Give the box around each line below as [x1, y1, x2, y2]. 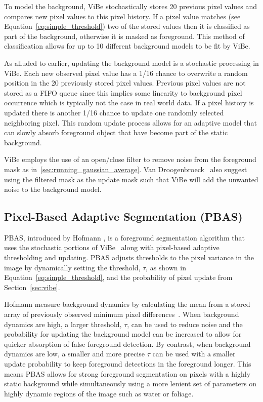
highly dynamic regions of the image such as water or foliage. [4, 388, 194, 398]
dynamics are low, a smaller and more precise [4, 348, 145, 359]
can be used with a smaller [152, 348, 236, 359]
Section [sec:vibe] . [4, 282, 60, 292]
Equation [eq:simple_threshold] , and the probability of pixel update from [4, 272, 233, 283]
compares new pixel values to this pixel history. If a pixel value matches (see [4, 11, 241, 21]
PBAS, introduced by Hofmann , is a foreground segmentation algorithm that [4, 232, 245, 243]
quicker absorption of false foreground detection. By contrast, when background [4, 338, 251, 349]
